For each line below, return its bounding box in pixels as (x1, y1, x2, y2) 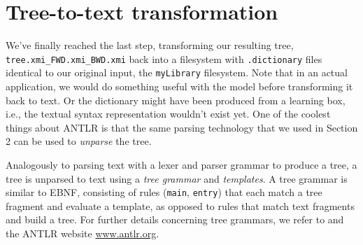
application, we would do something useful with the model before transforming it (6, 79, 353, 94)
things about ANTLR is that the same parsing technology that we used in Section (6, 120, 358, 134)
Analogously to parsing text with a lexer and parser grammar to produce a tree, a (6, 157, 357, 171)
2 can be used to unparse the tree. (6, 134, 152, 148)
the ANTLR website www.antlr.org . (6, 226, 159, 241)
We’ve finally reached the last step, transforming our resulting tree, (6, 38, 294, 52)
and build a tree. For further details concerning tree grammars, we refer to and (6, 212, 344, 227)
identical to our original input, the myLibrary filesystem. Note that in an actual (6, 65, 348, 80)
